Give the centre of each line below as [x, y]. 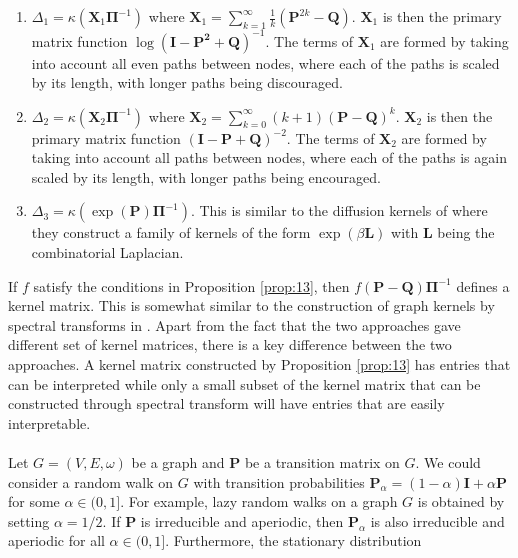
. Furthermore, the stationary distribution [293, 540]
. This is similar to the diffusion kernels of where [339, 210]
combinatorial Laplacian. [107, 252]
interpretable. [49, 422]
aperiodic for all [56, 540]
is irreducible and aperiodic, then [242, 520]
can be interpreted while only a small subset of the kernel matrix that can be [244, 383]
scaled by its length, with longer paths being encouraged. [206, 176]
